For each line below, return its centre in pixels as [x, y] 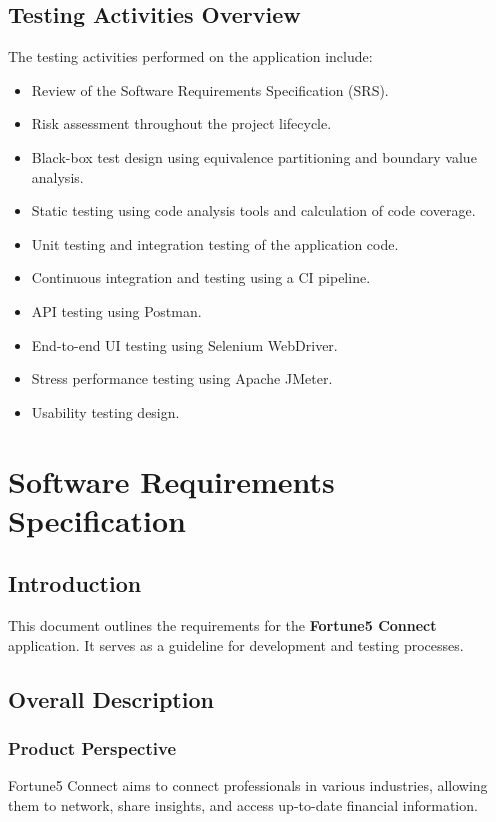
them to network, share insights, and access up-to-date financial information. [243, 804]
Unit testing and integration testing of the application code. [215, 243]
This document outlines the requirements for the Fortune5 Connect [222, 625]
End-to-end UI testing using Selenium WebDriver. [184, 344]
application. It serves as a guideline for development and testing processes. [236, 644]
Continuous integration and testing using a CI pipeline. [201, 277]
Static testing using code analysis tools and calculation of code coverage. [253, 210]
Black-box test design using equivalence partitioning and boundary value [254, 156]
